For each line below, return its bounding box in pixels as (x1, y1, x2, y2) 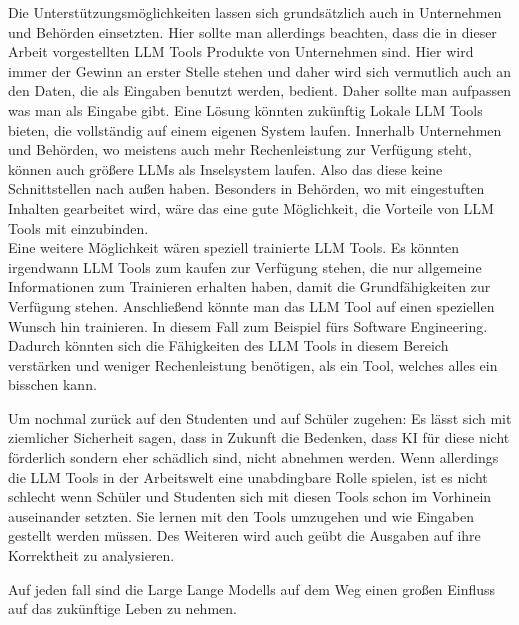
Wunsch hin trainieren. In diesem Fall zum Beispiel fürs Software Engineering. (8, 315, 488, 336)
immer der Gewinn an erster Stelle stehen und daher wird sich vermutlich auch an (8, 60, 512, 81)
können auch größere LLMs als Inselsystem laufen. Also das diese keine (8, 158, 443, 179)
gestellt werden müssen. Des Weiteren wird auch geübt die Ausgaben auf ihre (8, 525, 481, 546)
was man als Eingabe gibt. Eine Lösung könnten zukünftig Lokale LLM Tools (8, 99, 483, 120)
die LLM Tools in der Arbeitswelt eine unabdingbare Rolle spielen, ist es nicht (8, 466, 488, 487)
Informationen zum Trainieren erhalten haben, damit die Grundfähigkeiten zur (8, 276, 491, 297)
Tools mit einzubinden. (8, 217, 149, 238)
